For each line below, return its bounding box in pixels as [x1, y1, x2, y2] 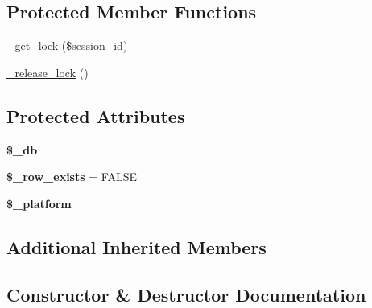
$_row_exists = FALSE [6, 168, 137, 185]
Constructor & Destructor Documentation [6, 281, 366, 306]
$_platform [6, 195, 72, 211]
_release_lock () [6, 64, 89, 80]
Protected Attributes [6, 103, 185, 128]
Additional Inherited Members [6, 234, 267, 259]
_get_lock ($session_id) [6, 37, 128, 54]
